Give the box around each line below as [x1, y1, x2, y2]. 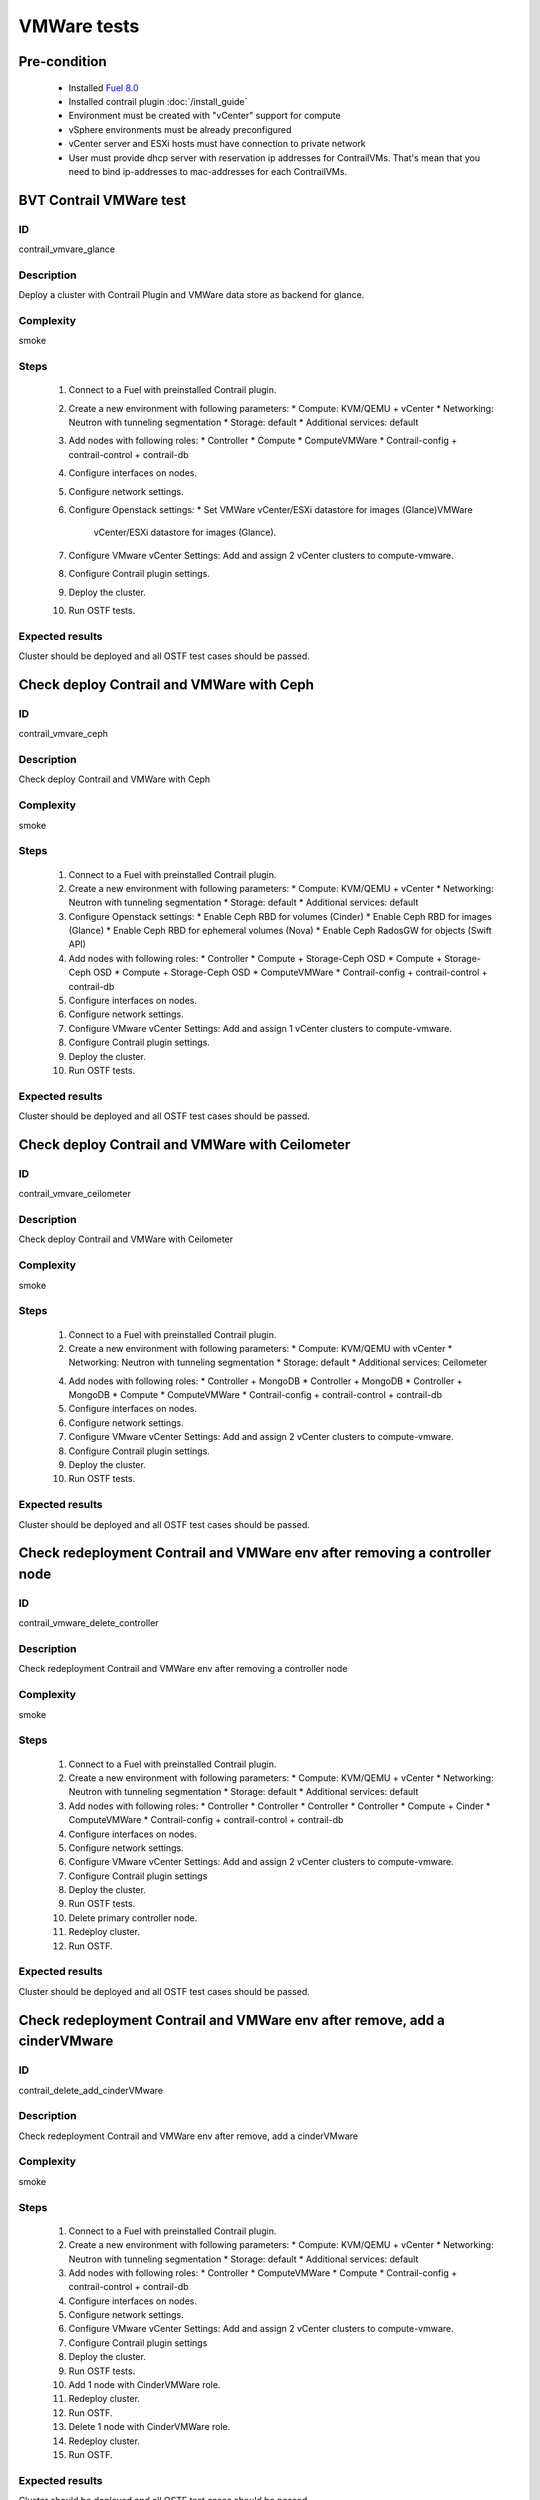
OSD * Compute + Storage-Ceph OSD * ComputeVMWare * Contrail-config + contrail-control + [93, 966, 488, 979]
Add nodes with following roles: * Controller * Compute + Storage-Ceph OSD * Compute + [68, 952, 443, 964]
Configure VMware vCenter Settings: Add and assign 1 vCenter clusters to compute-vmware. [68, 1022, 452, 1034]
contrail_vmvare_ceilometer [18, 1188, 132, 1200]
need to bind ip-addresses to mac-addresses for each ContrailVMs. [68, 165, 348, 177]
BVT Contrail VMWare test [18, 191, 187, 209]
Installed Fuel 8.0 [68, 81, 139, 94]
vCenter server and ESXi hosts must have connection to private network [68, 138, 367, 150]
